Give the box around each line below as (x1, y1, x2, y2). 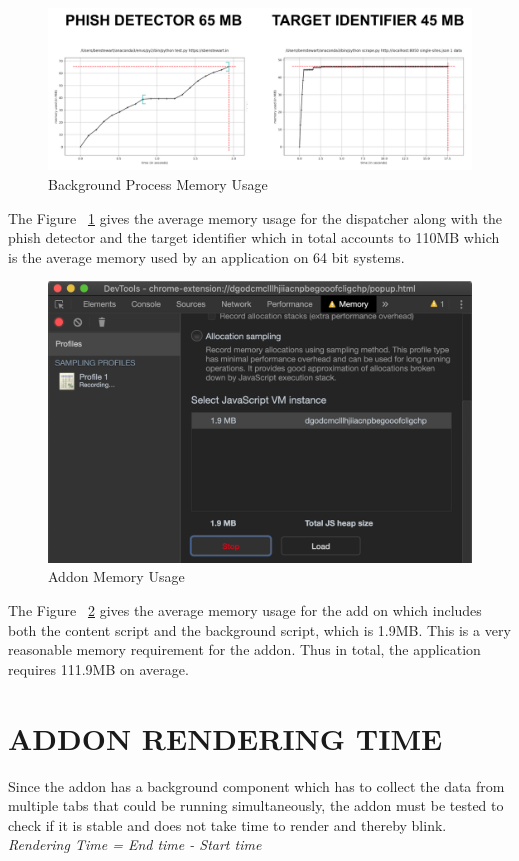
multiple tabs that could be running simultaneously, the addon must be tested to (8, 795, 504, 816)
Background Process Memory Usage (48, 173, 268, 194)
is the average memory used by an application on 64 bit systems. (8, 246, 405, 267)
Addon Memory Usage (48, 566, 185, 587)
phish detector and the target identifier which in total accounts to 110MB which (8, 227, 500, 248)
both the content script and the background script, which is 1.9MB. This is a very (8, 619, 511, 640)
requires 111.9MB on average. (8, 658, 189, 679)
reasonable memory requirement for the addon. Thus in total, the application (8, 639, 481, 660)
